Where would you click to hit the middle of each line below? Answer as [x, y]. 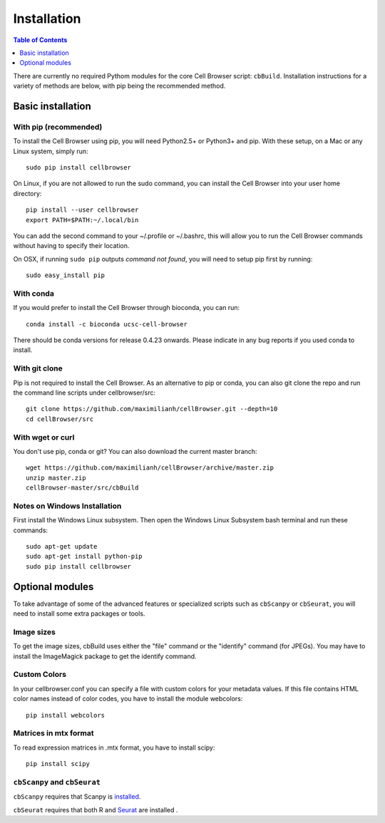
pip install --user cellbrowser [82, 210]
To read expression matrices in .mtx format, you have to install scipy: [114, 747]
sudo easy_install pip [66, 275]
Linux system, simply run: [51, 151]
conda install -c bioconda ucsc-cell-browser [107, 324]
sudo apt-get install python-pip [84, 557]
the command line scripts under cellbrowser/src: [84, 393]
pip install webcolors [66, 715]
